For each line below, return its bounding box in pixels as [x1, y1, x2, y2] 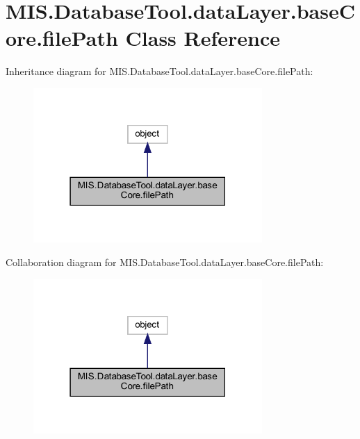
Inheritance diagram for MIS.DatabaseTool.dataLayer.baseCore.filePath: [6, 64, 313, 78]
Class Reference [125, 24, 281, 52]
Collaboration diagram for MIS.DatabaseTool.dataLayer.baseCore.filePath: [6, 255, 324, 270]
